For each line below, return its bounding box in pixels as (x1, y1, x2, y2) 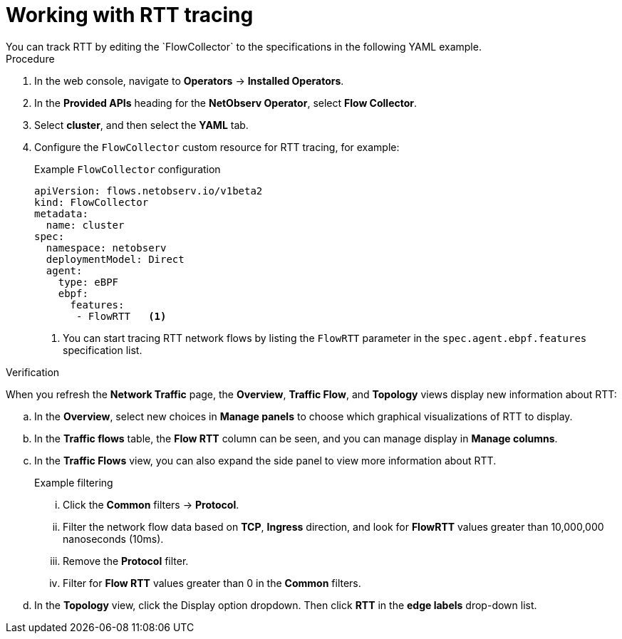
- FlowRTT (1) (76, 310, 167, 322)
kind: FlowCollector (34, 196, 149, 208)
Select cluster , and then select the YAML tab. (34, 118, 249, 131)
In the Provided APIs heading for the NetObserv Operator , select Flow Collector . (34, 96, 418, 109)
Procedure (6, 52, 55, 65)
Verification (6, 365, 60, 378)
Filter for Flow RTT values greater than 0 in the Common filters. (63, 576, 361, 589)
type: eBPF (58, 276, 119, 288)
